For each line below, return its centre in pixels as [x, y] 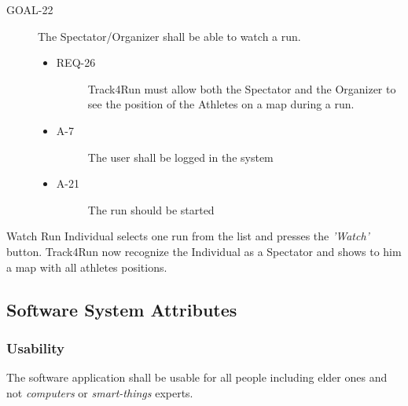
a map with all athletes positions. [87, 267]
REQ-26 [76, 62]
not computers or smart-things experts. [100, 392]
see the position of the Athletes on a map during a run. [221, 104]
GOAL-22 [30, 9]
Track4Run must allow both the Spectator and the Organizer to [242, 88]
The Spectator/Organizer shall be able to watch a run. [169, 36]
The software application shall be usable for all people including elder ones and [197, 377]
